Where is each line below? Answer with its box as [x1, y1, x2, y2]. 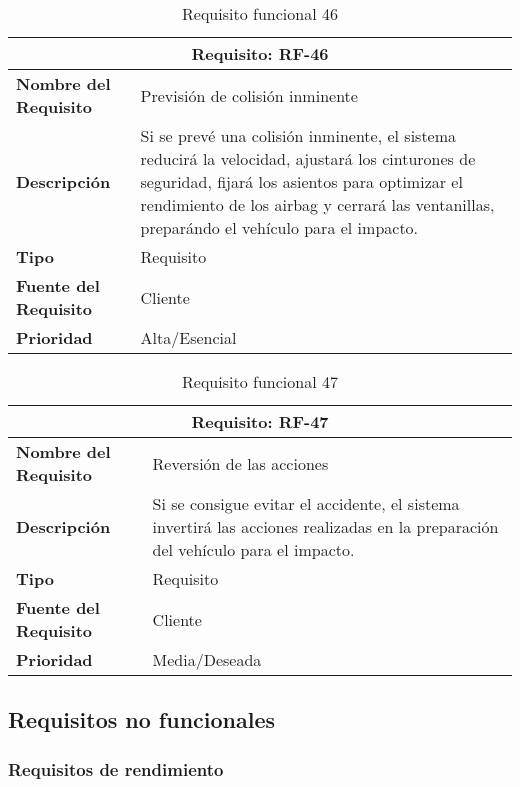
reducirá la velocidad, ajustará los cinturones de [140, 147, 476, 170]
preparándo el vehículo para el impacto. [140, 216, 419, 239]
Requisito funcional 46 [182, 2, 338, 25]
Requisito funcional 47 [182, 370, 338, 393]
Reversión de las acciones [152, 451, 329, 475]
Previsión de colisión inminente [140, 83, 358, 107]
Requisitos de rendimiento [8, 756, 224, 781]
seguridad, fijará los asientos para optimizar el [140, 170, 463, 193]
